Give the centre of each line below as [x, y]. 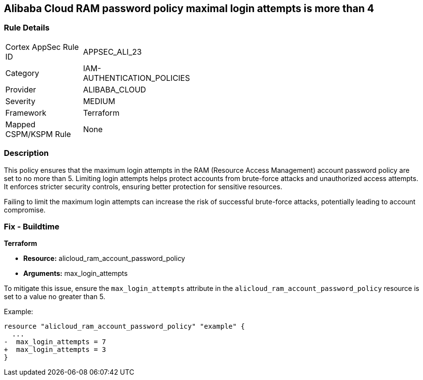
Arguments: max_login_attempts [76, 274]
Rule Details [27, 28]
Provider [21, 89]
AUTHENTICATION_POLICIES [136, 78]
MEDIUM [99, 101]
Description [26, 153]
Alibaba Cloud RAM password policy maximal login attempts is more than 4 [189, 8]
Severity [20, 101]
